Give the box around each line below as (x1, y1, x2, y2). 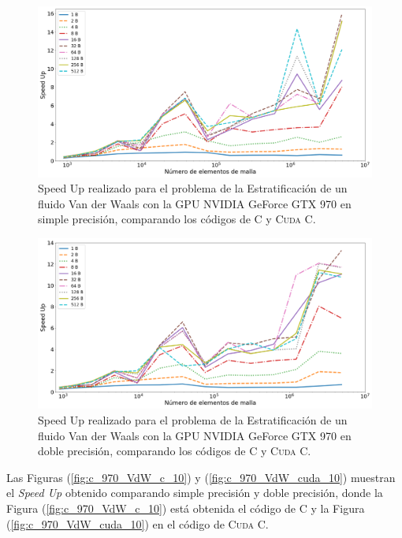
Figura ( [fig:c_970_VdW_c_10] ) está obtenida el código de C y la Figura (6, 500, 365, 517)
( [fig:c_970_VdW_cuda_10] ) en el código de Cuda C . (6, 515, 269, 532)
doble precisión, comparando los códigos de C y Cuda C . (38, 443, 311, 459)
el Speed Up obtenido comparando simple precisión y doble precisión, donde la (6, 484, 383, 501)
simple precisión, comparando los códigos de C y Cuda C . (38, 211, 316, 227)
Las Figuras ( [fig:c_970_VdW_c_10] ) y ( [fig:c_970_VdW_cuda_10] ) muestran (6, 469, 396, 485)
